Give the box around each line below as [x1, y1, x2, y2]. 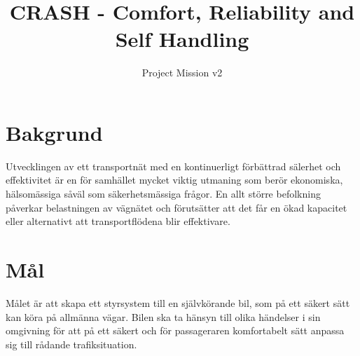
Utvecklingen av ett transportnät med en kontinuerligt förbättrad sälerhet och [6, 158, 341, 173]
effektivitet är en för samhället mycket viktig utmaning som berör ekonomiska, [6, 172, 343, 187]
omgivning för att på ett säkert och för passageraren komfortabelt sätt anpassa [6, 323, 345, 338]
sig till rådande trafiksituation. [6, 336, 137, 351]
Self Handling [115, 25, 249, 53]
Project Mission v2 [141, 65, 223, 80]
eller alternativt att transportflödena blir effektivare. [6, 214, 230, 228]
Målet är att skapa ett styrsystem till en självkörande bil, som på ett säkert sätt [6, 295, 350, 310]
